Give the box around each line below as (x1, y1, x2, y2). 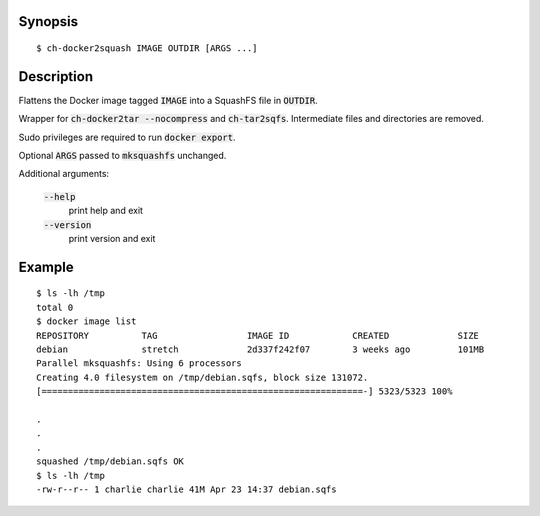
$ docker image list (36, 316, 137, 327)
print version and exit (68, 233, 156, 245)
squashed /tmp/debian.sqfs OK (36, 456, 185, 467)
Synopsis (18, 13, 79, 30)
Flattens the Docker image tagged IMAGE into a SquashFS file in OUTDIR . (18, 94, 319, 106)
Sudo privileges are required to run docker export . (18, 131, 236, 143)
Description (18, 68, 94, 85)
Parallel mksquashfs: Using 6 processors (36, 358, 242, 369)
